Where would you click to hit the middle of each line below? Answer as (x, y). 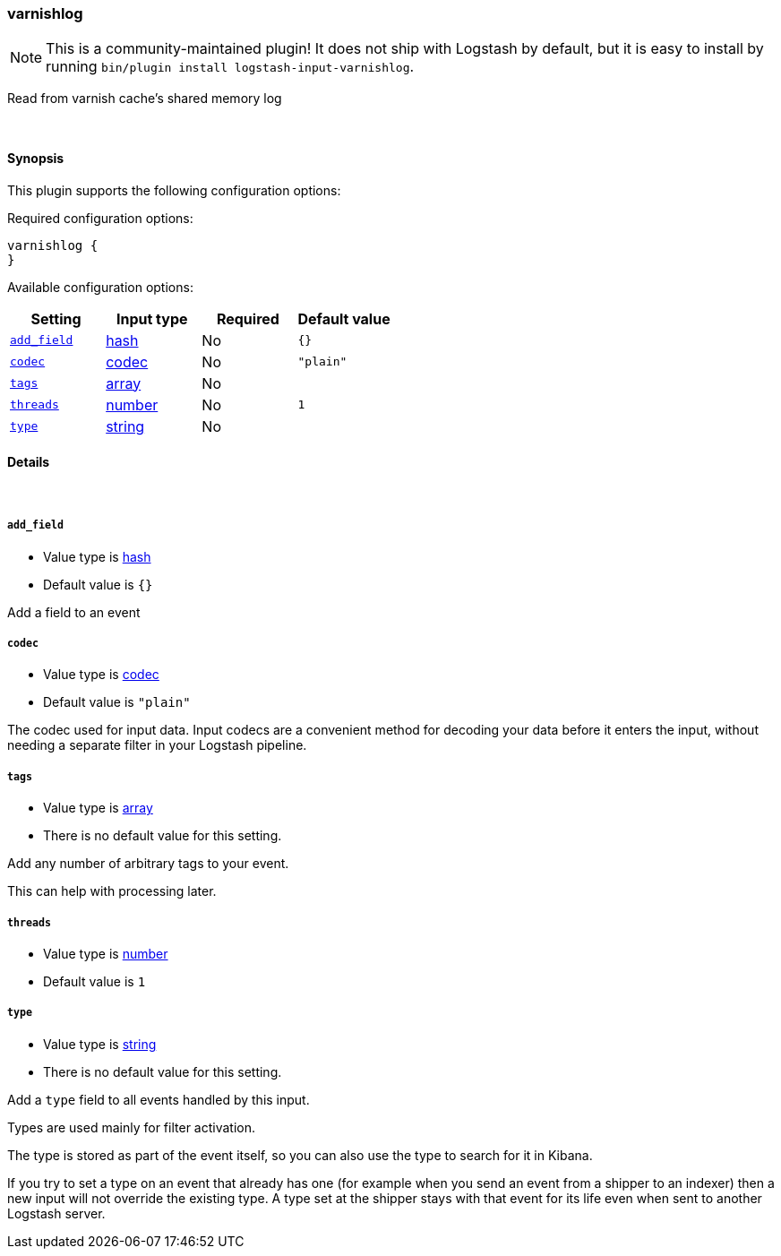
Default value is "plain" (117, 702)
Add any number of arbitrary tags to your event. (148, 864)
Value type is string (100, 1044)
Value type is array (98, 808)
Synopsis (36, 158)
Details (29, 462)
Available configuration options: (100, 287)
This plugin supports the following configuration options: (174, 190)
